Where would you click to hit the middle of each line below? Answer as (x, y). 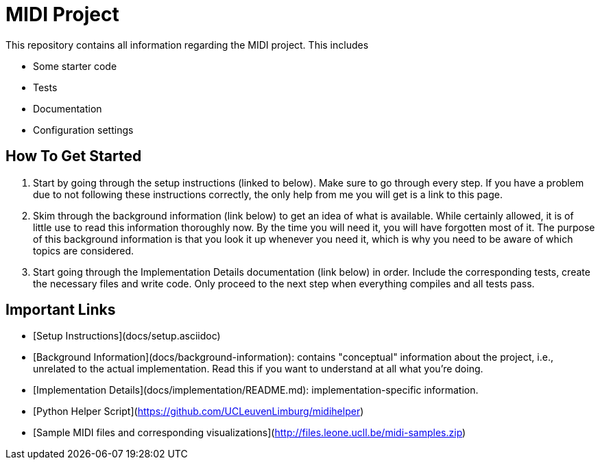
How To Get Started (74, 156)
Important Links (61, 310)
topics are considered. (84, 250)
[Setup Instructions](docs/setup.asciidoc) (127, 336)
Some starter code (75, 66)
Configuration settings (83, 130)
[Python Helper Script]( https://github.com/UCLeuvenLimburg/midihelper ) (199, 412)
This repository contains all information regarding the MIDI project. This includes (187, 45)
